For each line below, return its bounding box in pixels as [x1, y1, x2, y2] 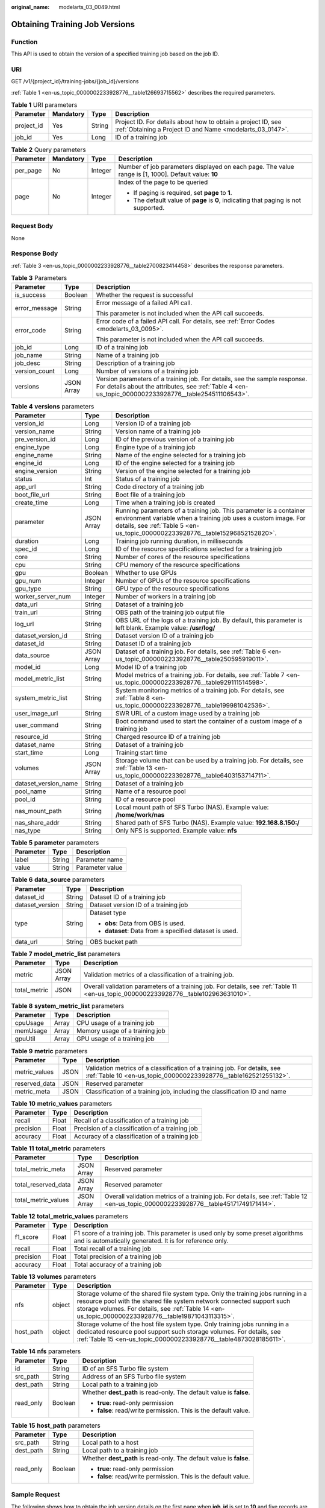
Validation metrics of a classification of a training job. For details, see [85, 1063, 281, 1072]
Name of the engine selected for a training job [115, 451, 246, 459]
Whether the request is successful [96, 291, 194, 299]
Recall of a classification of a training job [73, 1117, 189, 1125]
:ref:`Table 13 [115, 764, 153, 772]
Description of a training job [96, 359, 175, 367]
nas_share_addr [14, 818, 60, 826]
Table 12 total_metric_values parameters [11, 1212, 129, 1220]
